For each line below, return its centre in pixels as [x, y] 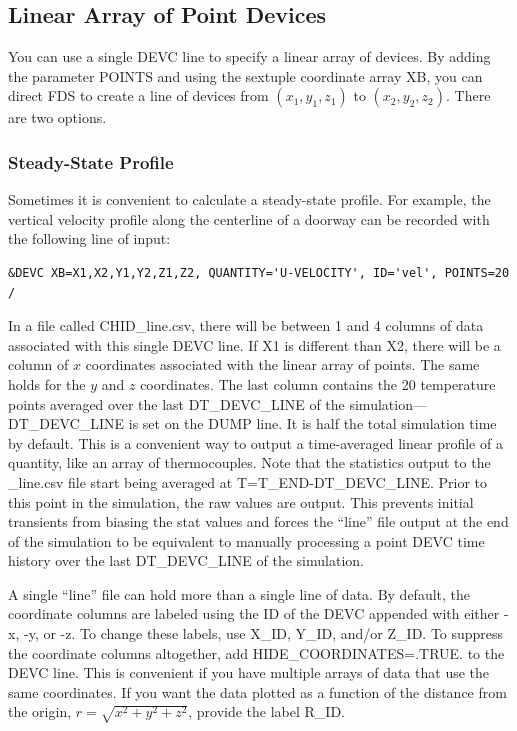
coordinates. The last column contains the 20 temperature [318, 383]
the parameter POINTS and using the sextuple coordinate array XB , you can [245, 75]
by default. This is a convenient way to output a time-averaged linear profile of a [255, 442]
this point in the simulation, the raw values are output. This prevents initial [241, 501]
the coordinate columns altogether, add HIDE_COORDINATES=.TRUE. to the [256, 652]
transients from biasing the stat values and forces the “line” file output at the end [258, 521]
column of [38, 364]
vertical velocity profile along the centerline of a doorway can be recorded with [249, 218]
